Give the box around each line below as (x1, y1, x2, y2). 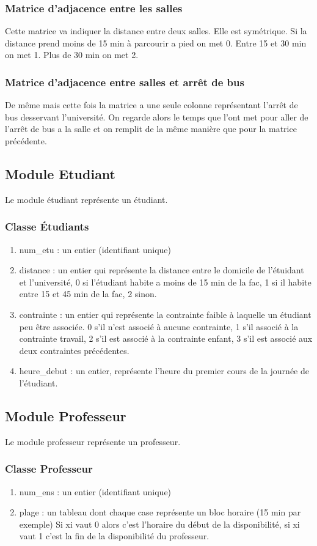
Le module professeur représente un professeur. (5, 435, 181, 448)
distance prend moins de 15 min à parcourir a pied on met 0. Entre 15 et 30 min (5, 36, 307, 49)
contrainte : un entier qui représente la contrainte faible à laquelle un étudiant (19, 308, 312, 320)
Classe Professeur (5, 461, 93, 476)
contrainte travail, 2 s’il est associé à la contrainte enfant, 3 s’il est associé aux (19, 332, 313, 345)
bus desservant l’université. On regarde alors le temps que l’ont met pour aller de (5, 110, 308, 123)
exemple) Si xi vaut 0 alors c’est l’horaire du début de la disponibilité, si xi (19, 517, 300, 530)
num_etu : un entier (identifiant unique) (19, 243, 171, 256)
